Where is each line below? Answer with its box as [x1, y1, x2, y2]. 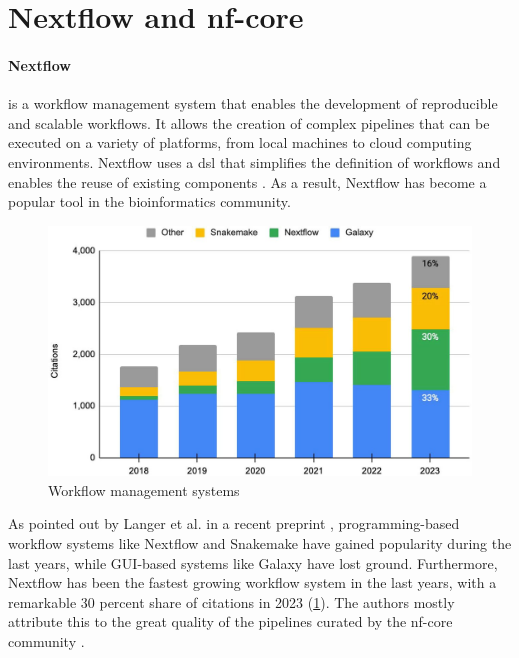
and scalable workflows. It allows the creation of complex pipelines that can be [8, 112, 490, 133]
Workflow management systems [48, 479, 240, 500]
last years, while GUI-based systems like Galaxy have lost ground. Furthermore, [8, 552, 498, 573]
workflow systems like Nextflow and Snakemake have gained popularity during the [8, 533, 512, 554]
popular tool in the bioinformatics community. [8, 191, 291, 212]
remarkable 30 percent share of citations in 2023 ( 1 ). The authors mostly [8, 591, 455, 612]
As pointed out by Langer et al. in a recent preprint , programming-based [8, 513, 460, 534]
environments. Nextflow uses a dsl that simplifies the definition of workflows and [8, 151, 501, 172]
